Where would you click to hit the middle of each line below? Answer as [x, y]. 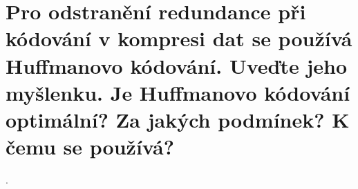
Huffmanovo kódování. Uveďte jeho [177, 65]
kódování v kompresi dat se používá [179, 38]
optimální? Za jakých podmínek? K [178, 119]
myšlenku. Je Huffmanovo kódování [178, 92]
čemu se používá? [90, 147]
